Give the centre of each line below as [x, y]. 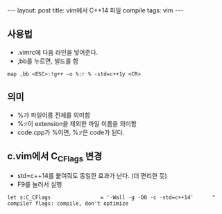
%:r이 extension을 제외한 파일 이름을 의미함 [77, 123]
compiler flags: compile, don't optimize [68, 203]
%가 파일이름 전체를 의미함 [54, 115]
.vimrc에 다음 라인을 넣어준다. [58, 52]
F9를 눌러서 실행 [40, 184]
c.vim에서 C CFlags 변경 [55, 157]
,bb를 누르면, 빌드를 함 [48, 61]
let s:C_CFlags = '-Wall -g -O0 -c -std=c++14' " [111, 197]
